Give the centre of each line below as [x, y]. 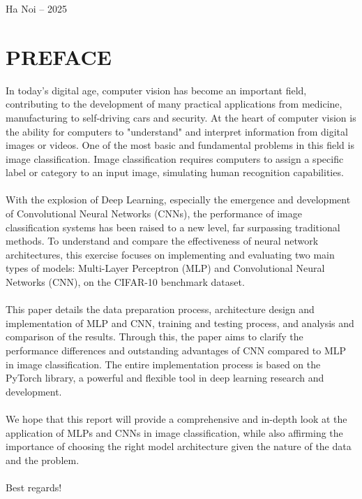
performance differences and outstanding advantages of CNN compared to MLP [176, 350]
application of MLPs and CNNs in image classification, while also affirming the [174, 432]
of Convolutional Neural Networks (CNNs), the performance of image [154, 214]
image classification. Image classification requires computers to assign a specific [175, 158]
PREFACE [59, 56]
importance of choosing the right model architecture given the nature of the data [179, 446]
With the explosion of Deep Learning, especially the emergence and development [178, 200]
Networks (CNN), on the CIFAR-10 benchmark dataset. [125, 282]
